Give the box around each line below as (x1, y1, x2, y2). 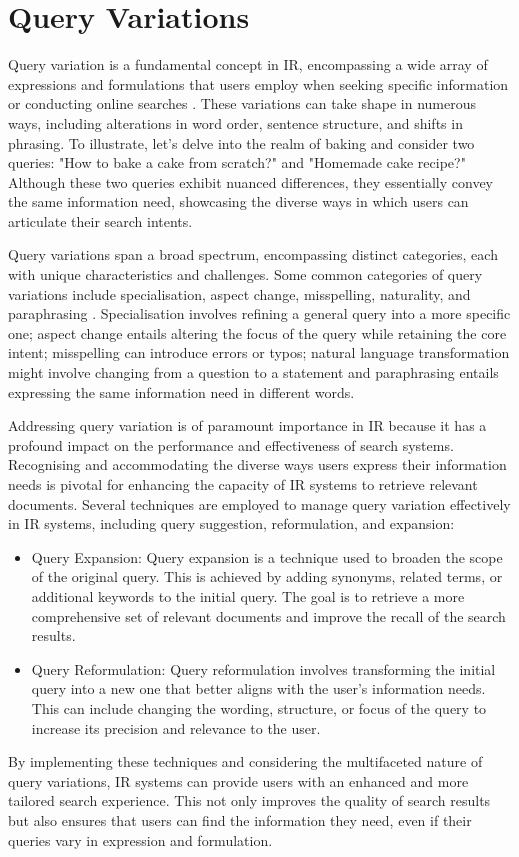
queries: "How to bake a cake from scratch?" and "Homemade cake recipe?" (8, 152, 466, 173)
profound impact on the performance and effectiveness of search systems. (8, 434, 454, 455)
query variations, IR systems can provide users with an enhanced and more (8, 770, 469, 791)
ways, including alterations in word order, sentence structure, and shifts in (8, 112, 463, 133)
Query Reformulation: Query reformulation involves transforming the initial (31, 658, 496, 679)
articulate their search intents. (8, 210, 193, 231)
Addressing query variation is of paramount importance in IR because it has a (8, 415, 487, 436)
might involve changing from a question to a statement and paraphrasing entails (8, 362, 499, 383)
